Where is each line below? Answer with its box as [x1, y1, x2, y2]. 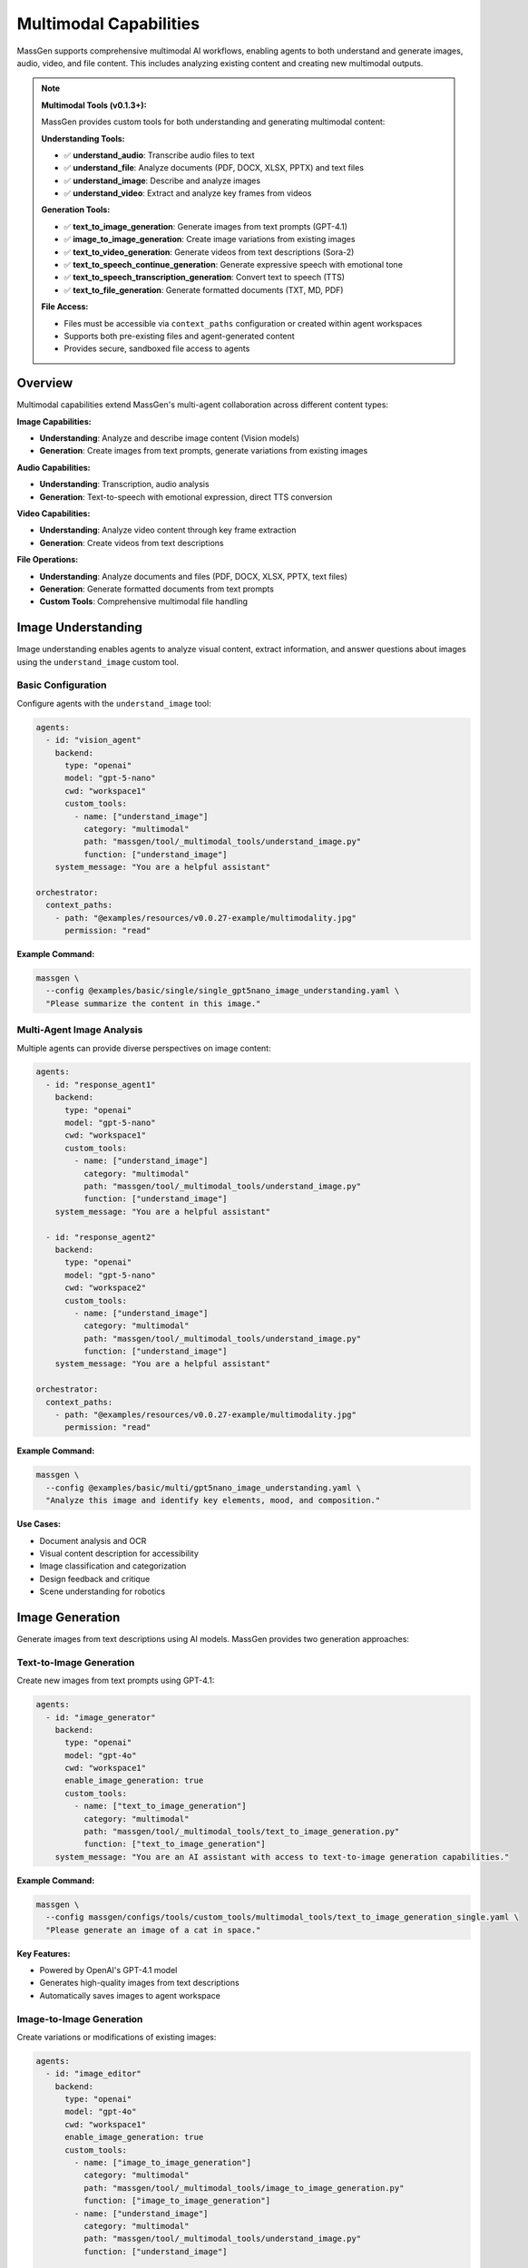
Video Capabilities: [16, 508, 91, 519]
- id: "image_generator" [45, 1712, 156, 1723]
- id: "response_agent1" [45, 1080, 156, 1090]
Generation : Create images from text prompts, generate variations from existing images [39, 445, 368, 456]
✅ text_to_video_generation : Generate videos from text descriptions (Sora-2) [64, 246, 355, 258]
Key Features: [16, 1948, 71, 1959]
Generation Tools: [41, 204, 111, 215]
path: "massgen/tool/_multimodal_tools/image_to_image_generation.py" [83, 2183, 405, 2193]
